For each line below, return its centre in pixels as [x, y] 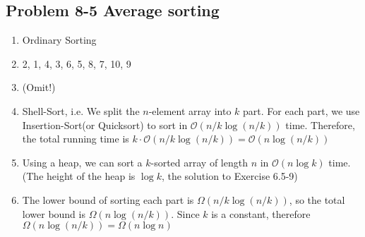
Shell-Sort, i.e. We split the [81, 110]
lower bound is [54, 213]
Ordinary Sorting [59, 40]
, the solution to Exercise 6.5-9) [229, 176]
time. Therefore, [320, 124]
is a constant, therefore [261, 213]
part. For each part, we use [301, 110]
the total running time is [76, 139]
